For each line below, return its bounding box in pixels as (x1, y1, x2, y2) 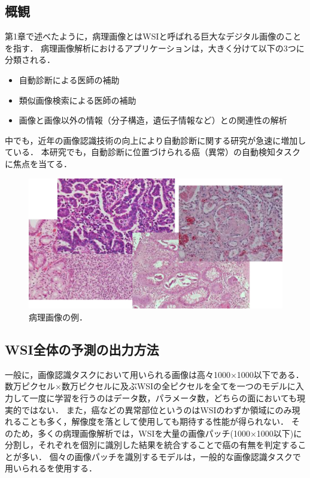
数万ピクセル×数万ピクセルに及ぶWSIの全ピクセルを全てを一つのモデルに (5, 380, 296, 392)
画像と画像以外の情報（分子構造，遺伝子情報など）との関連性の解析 (19, 114, 287, 126)
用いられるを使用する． (5, 462, 97, 474)
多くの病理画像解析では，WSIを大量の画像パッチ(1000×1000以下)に (38, 426, 302, 439)
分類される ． (5, 53, 55, 66)
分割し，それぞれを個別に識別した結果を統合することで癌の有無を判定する (5, 438, 298, 451)
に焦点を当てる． (5, 157, 72, 170)
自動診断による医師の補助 (19, 73, 120, 86)
